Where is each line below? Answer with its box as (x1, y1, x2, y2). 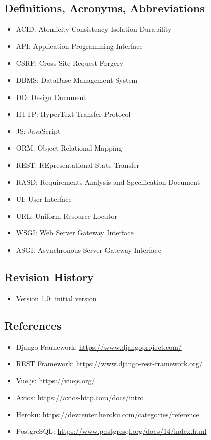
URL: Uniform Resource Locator (16, 210, 117, 221)
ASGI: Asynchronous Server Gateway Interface (16, 244, 161, 255)
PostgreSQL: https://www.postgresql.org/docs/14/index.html (16, 426, 207, 436)
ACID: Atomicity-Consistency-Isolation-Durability (16, 24, 172, 34)
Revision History (4, 269, 94, 284)
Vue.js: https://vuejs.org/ (16, 375, 95, 385)
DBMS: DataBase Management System (16, 74, 138, 85)
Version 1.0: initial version (16, 292, 97, 303)
